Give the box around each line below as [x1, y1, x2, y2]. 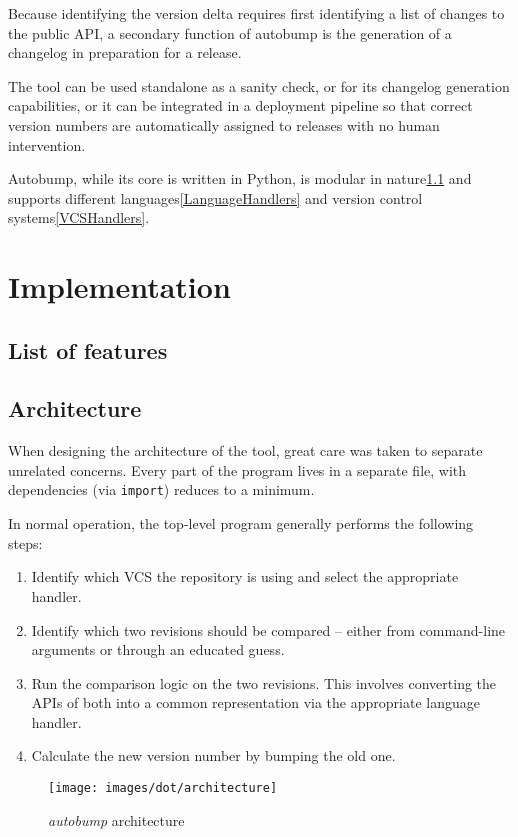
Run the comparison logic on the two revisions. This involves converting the [31, 672, 497, 693]
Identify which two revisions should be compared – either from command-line [31, 619, 506, 640]
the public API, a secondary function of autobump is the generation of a [8, 22, 452, 43]
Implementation [8, 266, 231, 307]
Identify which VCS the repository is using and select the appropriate [31, 566, 459, 587]
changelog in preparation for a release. [8, 42, 242, 63]
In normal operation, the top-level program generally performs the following [8, 513, 474, 534]
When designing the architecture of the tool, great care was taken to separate [8, 440, 483, 461]
